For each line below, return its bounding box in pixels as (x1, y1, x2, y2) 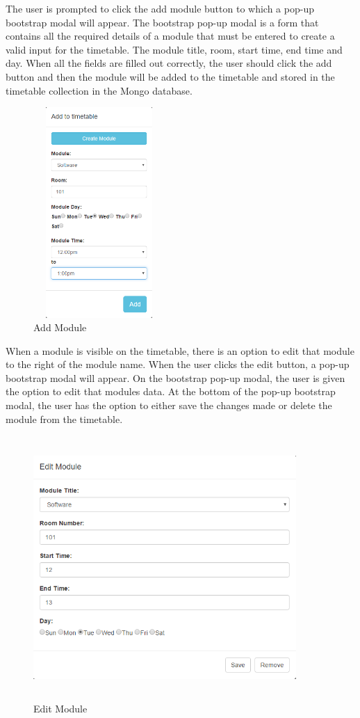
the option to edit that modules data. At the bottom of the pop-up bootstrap (6, 384, 336, 399)
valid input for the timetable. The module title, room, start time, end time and (6, 42, 343, 56)
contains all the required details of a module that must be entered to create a (6, 29, 335, 43)
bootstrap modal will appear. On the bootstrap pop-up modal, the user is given (6, 370, 345, 385)
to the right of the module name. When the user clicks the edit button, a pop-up (6, 357, 350, 372)
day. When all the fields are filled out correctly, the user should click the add (6, 56, 332, 70)
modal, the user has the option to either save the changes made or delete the (6, 398, 332, 413)
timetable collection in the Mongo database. (6, 83, 193, 97)
